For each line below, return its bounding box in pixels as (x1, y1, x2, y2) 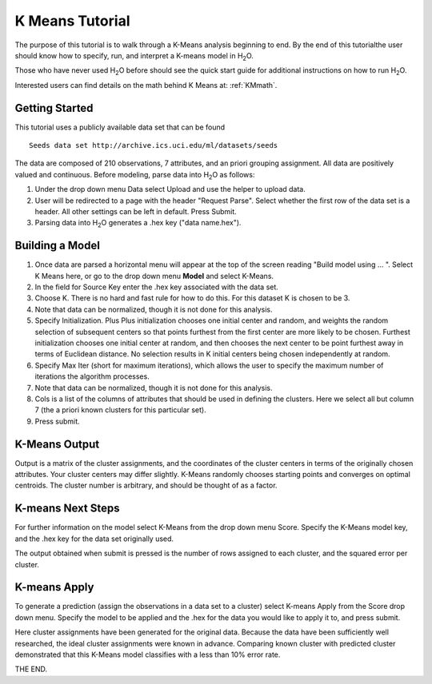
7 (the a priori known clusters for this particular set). (34, 405, 207, 415)
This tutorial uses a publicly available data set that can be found (14, 122, 226, 132)
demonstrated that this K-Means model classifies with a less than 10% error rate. (14, 650, 281, 659)
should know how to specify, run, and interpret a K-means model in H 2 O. (14, 50, 254, 62)
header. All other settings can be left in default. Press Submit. (34, 206, 238, 216)
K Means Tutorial (14, 12, 130, 30)
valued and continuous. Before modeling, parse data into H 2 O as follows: (14, 169, 255, 181)
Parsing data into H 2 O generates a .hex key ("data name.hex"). (34, 218, 242, 229)
